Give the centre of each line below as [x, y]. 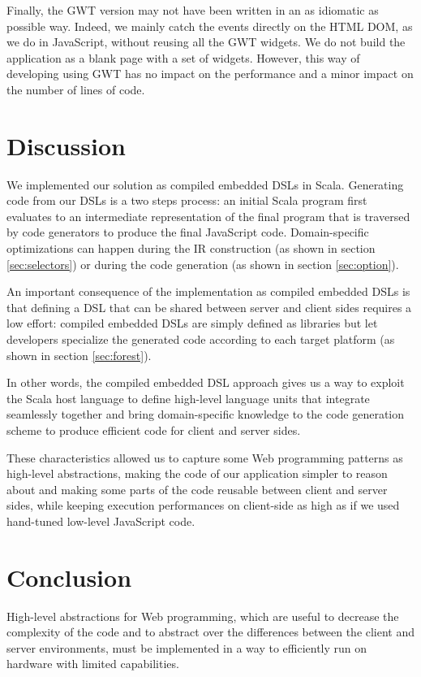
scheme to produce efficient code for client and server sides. [154, 430]
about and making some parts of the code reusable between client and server [197, 489]
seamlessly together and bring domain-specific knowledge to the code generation [206, 414]
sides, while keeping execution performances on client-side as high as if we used [203, 505]
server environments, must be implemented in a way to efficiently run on [187, 647]
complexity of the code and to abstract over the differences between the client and [211, 632]
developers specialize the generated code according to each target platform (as [201, 339]
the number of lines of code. [76, 89]
